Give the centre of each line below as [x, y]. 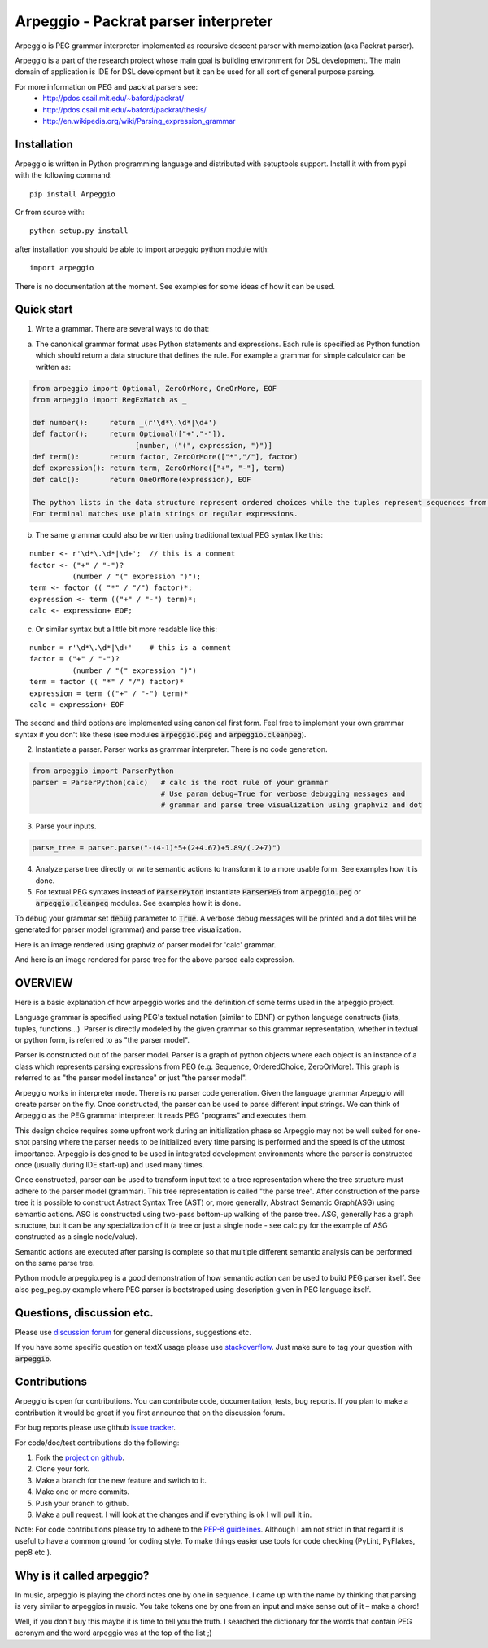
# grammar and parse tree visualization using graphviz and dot [292, 805]
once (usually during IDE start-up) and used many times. [110, 1164]
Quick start [44, 310]
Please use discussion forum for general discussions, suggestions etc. [133, 1332]
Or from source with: [50, 212]
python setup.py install [79, 231]
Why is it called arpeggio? [82, 1575]
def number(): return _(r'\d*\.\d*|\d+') [124, 422]
